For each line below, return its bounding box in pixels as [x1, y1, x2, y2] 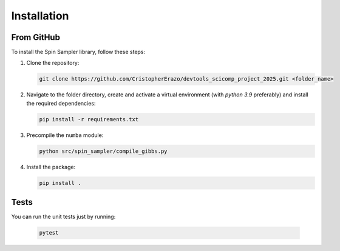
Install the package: [26, 163, 76, 170]
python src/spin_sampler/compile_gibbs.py [39, 147, 168, 155]
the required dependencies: [26, 99, 96, 107]
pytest [39, 229, 59, 236]
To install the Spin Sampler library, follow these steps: [11, 49, 146, 56]
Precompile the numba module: [26, 131, 104, 139]
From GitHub [11, 32, 61, 42]
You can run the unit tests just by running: [11, 213, 116, 221]
